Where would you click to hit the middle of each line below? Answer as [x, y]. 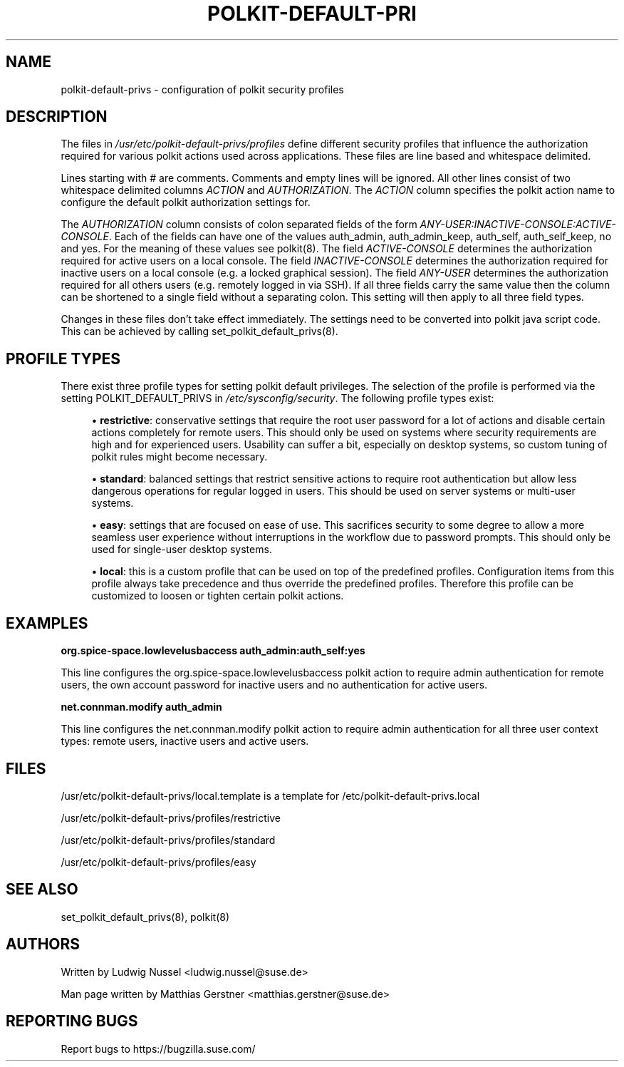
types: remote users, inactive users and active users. [185, 741]
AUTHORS [43, 944]
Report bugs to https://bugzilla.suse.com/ [158, 1048]
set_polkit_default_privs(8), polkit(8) [145, 917]
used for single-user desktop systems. [182, 550]
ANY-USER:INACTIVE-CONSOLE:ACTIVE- [518, 225]
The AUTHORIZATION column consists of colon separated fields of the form [239, 225]
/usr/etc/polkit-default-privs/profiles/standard [168, 840]
